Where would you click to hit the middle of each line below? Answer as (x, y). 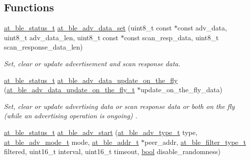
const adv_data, (202, 28)
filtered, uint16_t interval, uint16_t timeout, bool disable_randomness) (112, 151)
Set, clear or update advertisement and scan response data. (92, 63)
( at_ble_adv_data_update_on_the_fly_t (69, 90)
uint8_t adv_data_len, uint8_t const (61, 37)
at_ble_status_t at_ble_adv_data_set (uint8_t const (88, 28)
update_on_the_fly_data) (181, 90)
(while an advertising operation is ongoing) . (71, 116)
